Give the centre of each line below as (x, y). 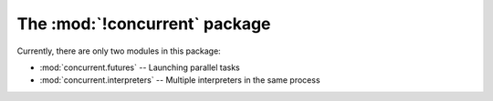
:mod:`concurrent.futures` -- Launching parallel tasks (140, 67)
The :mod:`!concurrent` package (144, 24)
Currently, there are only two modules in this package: (119, 51)
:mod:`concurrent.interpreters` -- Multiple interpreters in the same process (180, 80)
